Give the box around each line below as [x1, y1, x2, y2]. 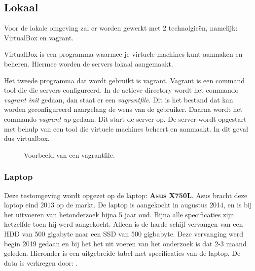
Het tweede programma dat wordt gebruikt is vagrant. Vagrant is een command [4, 75, 245, 85]
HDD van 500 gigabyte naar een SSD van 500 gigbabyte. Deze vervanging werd [4, 228, 244, 238]
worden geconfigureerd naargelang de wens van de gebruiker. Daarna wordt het [4, 104, 243, 114]
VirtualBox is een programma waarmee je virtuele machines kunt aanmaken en [4, 49, 243, 59]
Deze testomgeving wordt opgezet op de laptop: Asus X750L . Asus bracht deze [4, 190, 248, 200]
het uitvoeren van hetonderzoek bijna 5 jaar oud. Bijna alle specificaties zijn [4, 209, 234, 219]
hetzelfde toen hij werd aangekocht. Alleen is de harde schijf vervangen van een [4, 219, 243, 229]
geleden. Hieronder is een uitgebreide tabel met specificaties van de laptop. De [4, 248, 241, 258]
